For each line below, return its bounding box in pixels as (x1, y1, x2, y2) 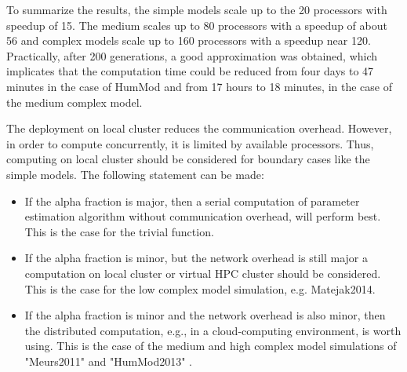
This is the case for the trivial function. (24, 223, 214, 239)
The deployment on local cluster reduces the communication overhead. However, (6, 120, 392, 137)
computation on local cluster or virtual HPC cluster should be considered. (24, 264, 381, 281)
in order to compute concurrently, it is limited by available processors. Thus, (6, 135, 374, 151)
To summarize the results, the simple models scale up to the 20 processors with (6, 2, 387, 17)
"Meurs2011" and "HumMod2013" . (24, 352, 193, 369)
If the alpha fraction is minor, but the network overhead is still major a (24, 250, 368, 266)
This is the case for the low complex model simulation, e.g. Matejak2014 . (24, 280, 376, 297)
